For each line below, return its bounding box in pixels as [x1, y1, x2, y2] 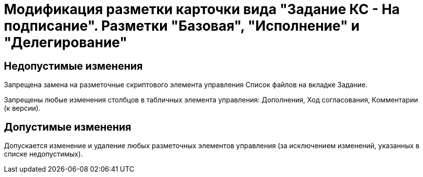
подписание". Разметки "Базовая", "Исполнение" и [4, 18, 360, 34]
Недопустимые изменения [4, 59, 143, 72]
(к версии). [4, 104, 40, 113]
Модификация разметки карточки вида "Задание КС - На [4, 1, 400, 18]
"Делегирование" [4, 34, 127, 51]
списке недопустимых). [4, 150, 83, 158]
